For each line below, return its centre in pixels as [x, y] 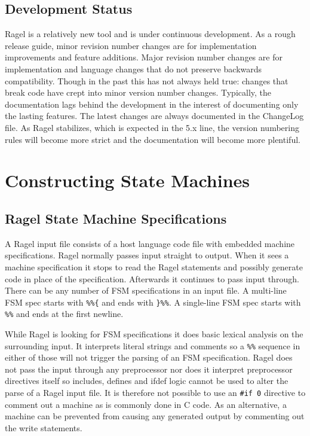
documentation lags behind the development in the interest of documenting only [152, 104]
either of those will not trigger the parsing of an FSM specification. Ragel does [149, 357]
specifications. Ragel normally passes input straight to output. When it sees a [147, 255]
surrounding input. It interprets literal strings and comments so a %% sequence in [153, 345]
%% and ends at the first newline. [64, 314]
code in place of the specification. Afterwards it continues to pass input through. [152, 278]
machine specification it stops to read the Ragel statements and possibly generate [154, 266]
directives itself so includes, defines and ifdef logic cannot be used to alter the [147, 381]
